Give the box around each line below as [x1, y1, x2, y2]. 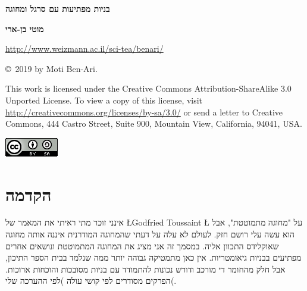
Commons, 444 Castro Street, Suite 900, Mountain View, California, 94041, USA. [5, 117, 302, 130]
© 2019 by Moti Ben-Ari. [5, 62, 98, 74]
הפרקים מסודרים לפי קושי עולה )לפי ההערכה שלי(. [5, 274, 177, 287]
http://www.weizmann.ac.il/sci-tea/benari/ [5, 42, 164, 55]
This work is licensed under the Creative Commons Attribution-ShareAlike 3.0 [5, 82, 292, 95]
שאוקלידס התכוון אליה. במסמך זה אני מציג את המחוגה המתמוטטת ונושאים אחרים [5, 239, 279, 252]
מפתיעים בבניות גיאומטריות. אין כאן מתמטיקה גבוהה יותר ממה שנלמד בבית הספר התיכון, [5, 251, 302, 264]
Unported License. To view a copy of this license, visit [5, 93, 203, 106]
